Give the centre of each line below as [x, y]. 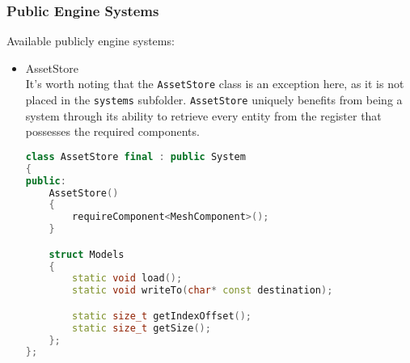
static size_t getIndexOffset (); [162, 316]
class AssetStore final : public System [135, 156]
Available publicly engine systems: [91, 41]
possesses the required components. [112, 131]
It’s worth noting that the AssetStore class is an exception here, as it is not [215, 84]
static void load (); [127, 279]
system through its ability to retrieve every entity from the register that [203, 115]
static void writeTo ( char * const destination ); [203, 291]
